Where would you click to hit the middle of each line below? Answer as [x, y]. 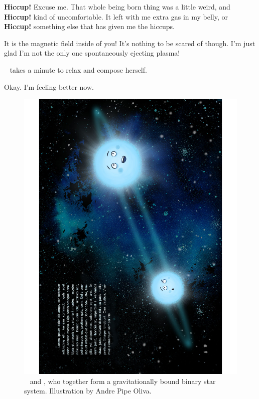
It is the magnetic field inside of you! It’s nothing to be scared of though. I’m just [130, 43]
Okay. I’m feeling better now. [49, 86]
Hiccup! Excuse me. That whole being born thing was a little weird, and [117, 7]
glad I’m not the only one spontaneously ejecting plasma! [92, 53]
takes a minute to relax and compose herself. [78, 69]
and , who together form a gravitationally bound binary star [123, 381]
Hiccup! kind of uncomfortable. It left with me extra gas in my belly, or [116, 16]
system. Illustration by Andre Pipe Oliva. [88, 391]
